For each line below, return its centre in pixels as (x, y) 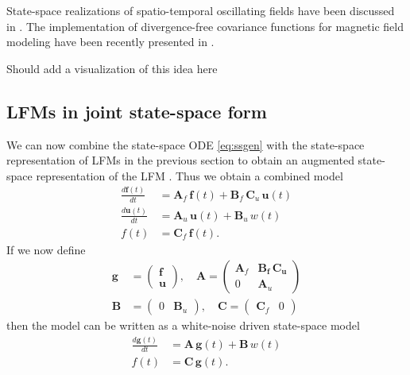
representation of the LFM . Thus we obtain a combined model (190, 175)
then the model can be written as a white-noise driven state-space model (183, 325)
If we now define (46, 249)
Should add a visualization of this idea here (112, 68)
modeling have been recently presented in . (110, 42)
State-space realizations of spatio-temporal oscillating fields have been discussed (201, 10)
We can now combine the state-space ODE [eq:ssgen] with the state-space (186, 144)
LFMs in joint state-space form (137, 111)
